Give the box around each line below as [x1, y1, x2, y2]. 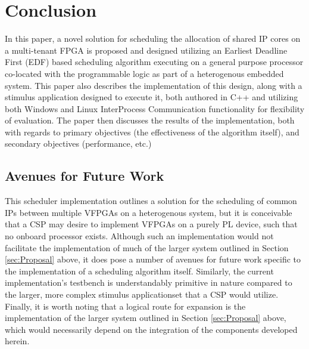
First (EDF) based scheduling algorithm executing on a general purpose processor [5, 55, 304, 68]
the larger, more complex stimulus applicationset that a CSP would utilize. [5, 288, 279, 301]
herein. [5, 335, 30, 347]
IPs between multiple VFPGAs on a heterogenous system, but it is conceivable [5, 206, 292, 218]
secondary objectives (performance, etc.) [5, 137, 152, 150]
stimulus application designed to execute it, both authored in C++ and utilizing [5, 91, 298, 103]
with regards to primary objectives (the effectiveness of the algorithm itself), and [5, 125, 299, 138]
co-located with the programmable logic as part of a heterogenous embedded [5, 67, 284, 79]
